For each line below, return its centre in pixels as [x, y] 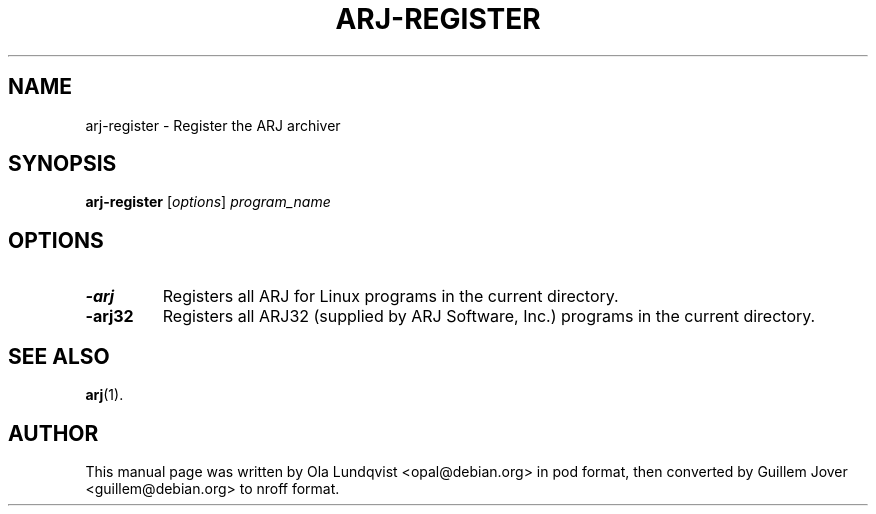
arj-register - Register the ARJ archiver [213, 125]
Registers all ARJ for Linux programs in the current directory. [390, 296]
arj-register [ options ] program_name [208, 202]
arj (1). [104, 395]
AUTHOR [53, 433]
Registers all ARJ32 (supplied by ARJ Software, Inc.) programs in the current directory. [489, 316]
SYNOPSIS [62, 164]
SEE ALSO [59, 356]
